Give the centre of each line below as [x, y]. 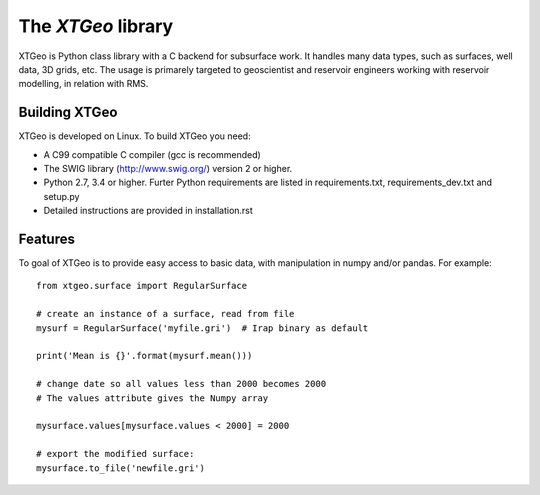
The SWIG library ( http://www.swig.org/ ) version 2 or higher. [168, 169]
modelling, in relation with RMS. [83, 84]
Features [46, 239]
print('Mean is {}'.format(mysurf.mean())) [144, 356]
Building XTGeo [68, 112]
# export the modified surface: [115, 454]
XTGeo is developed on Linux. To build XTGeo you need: [134, 136]
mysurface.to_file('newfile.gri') [120, 468]
